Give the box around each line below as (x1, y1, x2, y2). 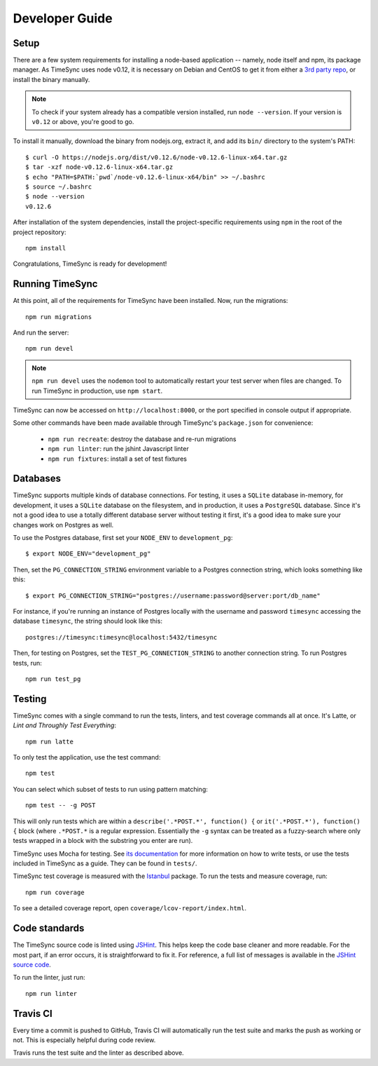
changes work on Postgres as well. (13, 520, 114, 529)
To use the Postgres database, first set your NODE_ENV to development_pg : (13, 533, 233, 541)
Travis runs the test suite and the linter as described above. (13, 1048, 185, 1057)
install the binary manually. (13, 75, 90, 83)
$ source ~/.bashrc (25, 182, 92, 191)
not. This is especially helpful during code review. (13, 1036, 156, 1044)
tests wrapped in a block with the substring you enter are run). (13, 837, 193, 845)
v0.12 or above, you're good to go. (31, 118, 134, 126)
